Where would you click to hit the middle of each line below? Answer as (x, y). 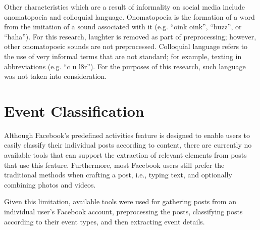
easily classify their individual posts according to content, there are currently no (128, 145)
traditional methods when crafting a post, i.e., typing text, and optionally (118, 175)
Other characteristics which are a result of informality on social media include (124, 7)
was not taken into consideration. (56, 76)
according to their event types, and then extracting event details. (105, 221)
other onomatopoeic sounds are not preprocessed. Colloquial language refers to (126, 46)
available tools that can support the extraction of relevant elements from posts (125, 155)
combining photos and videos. (50, 184)
